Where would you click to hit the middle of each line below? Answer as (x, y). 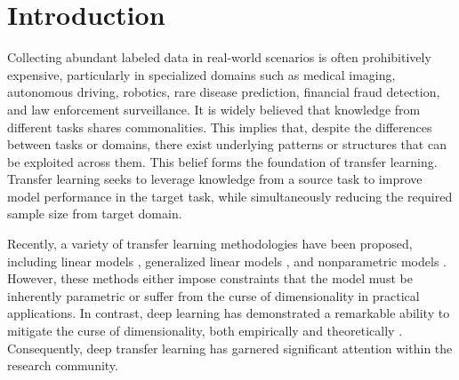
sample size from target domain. (95, 214)
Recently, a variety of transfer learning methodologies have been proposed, (210, 244)
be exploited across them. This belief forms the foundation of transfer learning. (222, 161)
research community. (63, 365)
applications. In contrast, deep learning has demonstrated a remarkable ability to (229, 313)
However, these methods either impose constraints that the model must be (210, 278)
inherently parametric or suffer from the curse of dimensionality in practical (213, 295)
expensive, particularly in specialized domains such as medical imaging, (201, 74)
